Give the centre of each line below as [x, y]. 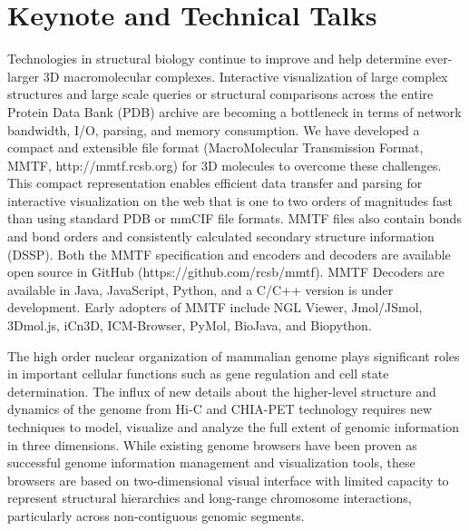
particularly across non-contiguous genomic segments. [156, 515]
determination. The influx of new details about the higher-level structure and [222, 391]
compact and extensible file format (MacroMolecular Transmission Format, [215, 147]
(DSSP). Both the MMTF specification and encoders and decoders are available [229, 254]
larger [24, 76]
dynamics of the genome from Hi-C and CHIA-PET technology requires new [220, 409]
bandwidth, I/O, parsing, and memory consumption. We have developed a [214, 129]
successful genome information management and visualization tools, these [211, 462]
